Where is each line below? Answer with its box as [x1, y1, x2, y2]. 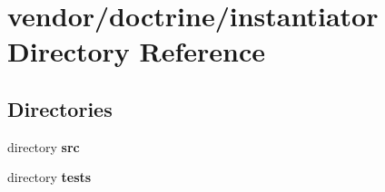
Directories [7, 94, 113, 122]
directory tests [7, 168, 92, 187]
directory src [7, 137, 80, 156]
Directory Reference [7, 33, 266, 70]
